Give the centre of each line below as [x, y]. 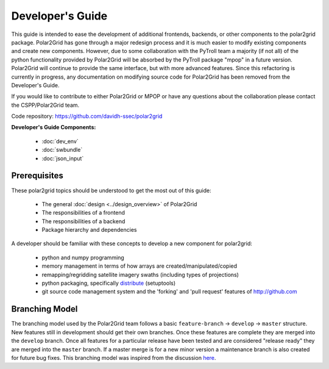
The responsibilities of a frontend [83, 213]
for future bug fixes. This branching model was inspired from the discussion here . [114, 357]
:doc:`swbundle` [62, 150]
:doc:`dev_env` [60, 141]
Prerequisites [37, 176]
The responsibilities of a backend [83, 221]
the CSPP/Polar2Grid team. [45, 105]
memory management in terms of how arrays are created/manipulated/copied [140, 266]
